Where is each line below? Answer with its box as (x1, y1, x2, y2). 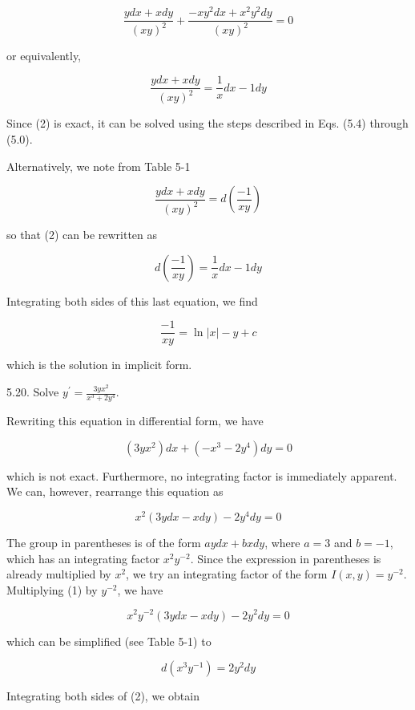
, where (264, 534, 300, 551)
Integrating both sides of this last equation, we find (6, 292, 258, 309)
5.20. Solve (6, 383, 59, 400)
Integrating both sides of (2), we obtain (6, 688, 199, 704)
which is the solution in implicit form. (6, 356, 192, 373)
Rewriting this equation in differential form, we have (6, 412, 264, 429)
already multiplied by (6, 566, 111, 582)
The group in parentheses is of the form (6, 534, 201, 551)
